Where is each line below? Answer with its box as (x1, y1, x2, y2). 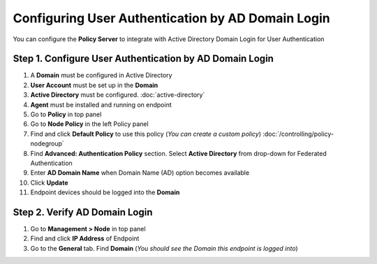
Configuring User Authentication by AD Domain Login (13, 10, 331, 26)
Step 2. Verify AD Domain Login (13, 206, 153, 218)
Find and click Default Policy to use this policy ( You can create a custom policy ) (30, 130, 262, 138)
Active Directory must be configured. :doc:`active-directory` (30, 91, 205, 99)
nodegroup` (30, 139, 64, 148)
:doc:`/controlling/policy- (263, 130, 334, 138)
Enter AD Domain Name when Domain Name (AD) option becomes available (30, 169, 250, 177)
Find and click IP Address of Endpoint (30, 234, 140, 243)
